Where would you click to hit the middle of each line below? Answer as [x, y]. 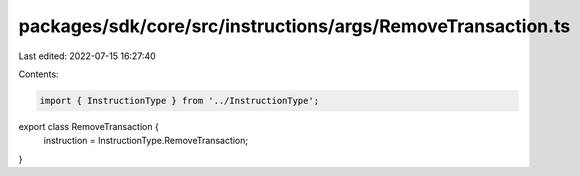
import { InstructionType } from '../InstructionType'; [179, 100]
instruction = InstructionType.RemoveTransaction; [146, 141]
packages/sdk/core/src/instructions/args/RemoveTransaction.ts [294, 26]
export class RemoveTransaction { [88, 126]
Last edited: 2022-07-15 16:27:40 [87, 56]
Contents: [38, 74]
